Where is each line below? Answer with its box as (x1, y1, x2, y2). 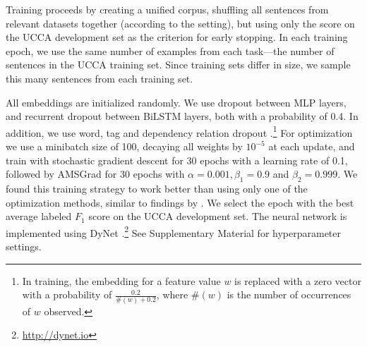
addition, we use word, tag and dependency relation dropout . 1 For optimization (6, 123, 353, 140)
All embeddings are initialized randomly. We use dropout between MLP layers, (6, 95, 347, 109)
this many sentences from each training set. (6, 71, 193, 85)
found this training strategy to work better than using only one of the (6, 181, 308, 195)
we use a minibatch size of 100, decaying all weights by (6, 139, 243, 153)
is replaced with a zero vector (234, 273, 361, 288)
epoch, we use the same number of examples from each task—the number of (6, 43, 335, 58)
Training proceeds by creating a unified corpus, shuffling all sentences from (6, 2, 329, 16)
